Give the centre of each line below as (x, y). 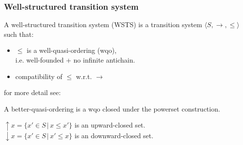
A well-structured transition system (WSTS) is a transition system (103, 24)
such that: (19, 34)
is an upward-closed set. (110, 125)
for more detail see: (32, 92)
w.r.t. (84, 76)
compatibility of (39, 76)
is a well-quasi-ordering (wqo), (72, 50)
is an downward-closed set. (114, 135)
